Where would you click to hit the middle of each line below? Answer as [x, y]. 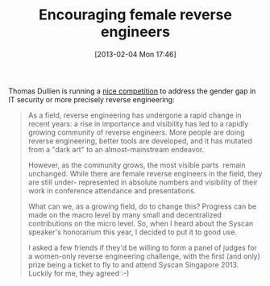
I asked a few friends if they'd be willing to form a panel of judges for [143, 247]
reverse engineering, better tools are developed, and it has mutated [140, 141]
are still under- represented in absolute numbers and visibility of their [143, 182]
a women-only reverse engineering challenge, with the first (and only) [144, 256]
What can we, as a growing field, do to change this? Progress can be [142, 206]
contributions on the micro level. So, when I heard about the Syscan [141, 223]
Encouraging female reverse [135, 15]
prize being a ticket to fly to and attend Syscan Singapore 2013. [133, 264]
